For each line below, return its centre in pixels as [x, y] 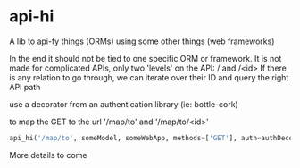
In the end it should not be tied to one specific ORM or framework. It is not [146, 58]
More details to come [48, 155]
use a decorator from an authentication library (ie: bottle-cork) [124, 104]
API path [25, 87]
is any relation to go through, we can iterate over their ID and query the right [149, 77]
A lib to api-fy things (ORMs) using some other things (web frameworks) [142, 41]
